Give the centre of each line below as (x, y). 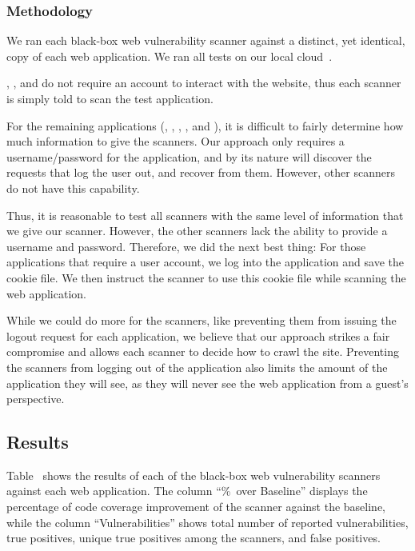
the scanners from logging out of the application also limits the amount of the (197, 367)
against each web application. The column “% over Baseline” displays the (187, 491)
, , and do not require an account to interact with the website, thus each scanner (204, 83)
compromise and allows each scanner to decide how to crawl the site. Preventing (203, 351)
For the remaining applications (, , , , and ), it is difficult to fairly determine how (205, 125)
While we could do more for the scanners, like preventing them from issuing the (202, 320)
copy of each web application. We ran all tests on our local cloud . (170, 56)
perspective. (36, 399)
